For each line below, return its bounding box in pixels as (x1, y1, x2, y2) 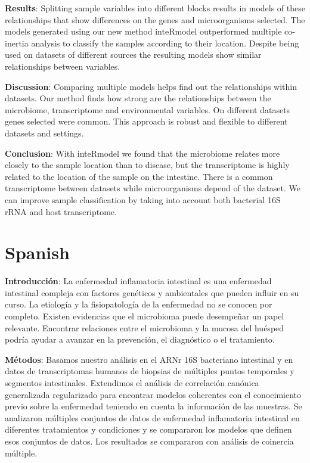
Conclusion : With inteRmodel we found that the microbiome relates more (5, 147, 280, 159)
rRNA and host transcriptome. (5, 205, 117, 217)
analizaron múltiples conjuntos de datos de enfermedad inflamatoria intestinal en (5, 411, 300, 424)
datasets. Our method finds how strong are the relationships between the (5, 92, 271, 104)
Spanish (5, 240, 70, 265)
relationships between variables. (5, 60, 120, 72)
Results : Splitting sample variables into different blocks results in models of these (5, 2, 305, 14)
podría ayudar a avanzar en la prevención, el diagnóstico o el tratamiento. (5, 333, 275, 346)
